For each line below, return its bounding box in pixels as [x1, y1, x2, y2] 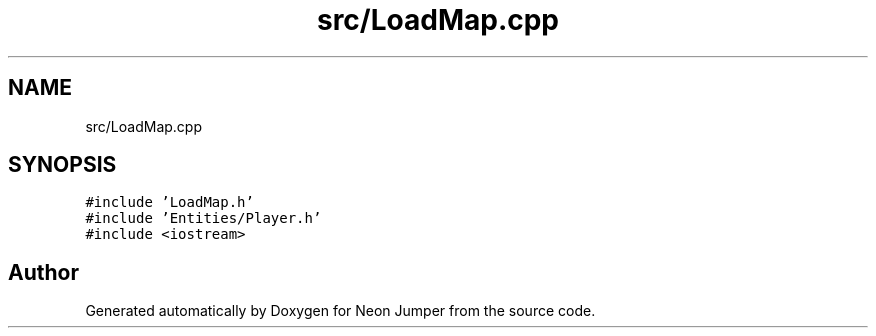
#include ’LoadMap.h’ [85, 194, 254, 211]
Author [8, 259, 79, 285]
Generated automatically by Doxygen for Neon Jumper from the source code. [85, 302, 596, 320]
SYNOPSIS [8, 152, 117, 178]
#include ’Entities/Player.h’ [85, 210, 322, 227]
